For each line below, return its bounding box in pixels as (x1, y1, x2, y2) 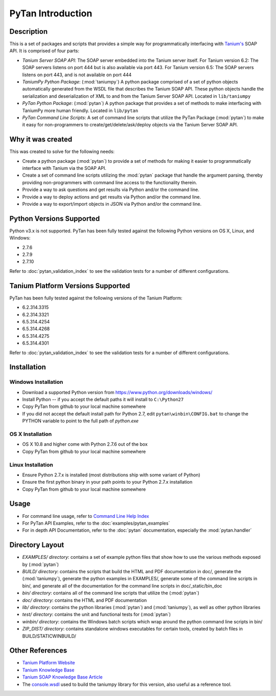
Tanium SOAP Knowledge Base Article (22, 674, 103, 680)
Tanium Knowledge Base (22, 667, 75, 673)
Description (9, 27, 48, 36)
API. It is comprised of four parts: (9, 48, 79, 54)
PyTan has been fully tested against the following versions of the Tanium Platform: (9, 295, 182, 301)
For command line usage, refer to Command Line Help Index (22, 513, 149, 519)
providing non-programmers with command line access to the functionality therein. (22, 179, 197, 185)
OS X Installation (9, 430, 52, 438)
